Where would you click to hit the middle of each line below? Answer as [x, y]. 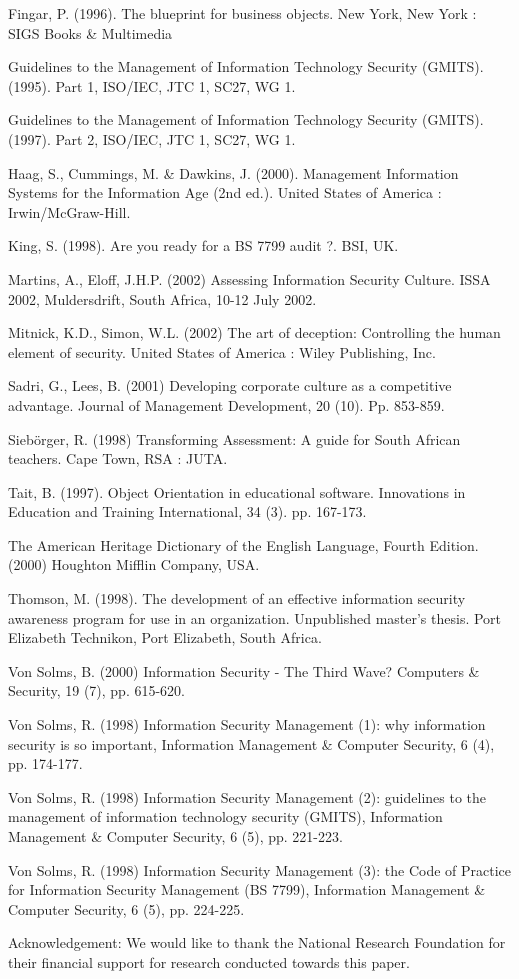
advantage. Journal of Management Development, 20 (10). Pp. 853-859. [226, 404]
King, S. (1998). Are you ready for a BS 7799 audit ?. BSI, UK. [203, 245]
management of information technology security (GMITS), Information [225, 816]
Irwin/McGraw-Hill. [69, 211]
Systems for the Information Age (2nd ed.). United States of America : [225, 192]
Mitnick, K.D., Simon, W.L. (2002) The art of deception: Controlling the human [254, 332]
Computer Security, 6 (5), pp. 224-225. [126, 908]
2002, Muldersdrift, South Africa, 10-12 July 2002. [162, 298]
